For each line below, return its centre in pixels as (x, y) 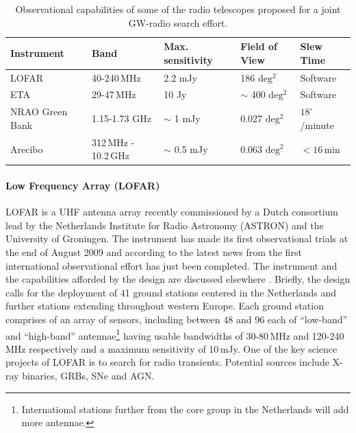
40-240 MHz (116, 77)
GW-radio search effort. (178, 22)
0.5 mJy (191, 149)
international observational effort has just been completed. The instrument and (171, 265)
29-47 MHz (114, 94)
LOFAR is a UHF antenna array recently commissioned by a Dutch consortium (172, 212)
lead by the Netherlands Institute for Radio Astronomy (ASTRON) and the (165, 225)
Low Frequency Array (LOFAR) (83, 186)
